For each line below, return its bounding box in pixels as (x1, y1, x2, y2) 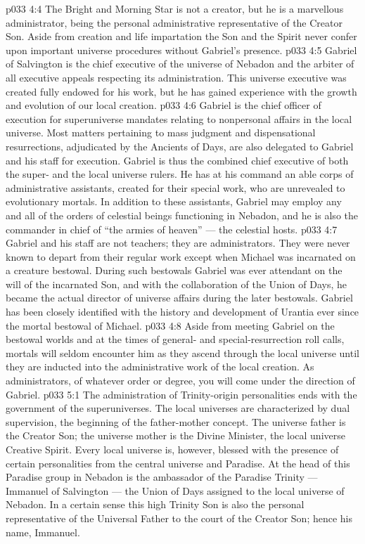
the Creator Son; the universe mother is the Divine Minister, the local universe (6, 428, 345, 443)
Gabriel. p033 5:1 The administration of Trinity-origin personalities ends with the (6, 387, 357, 401)
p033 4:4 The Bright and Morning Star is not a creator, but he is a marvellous (6, 1, 344, 15)
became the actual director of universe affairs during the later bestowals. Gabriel (6, 290, 353, 305)
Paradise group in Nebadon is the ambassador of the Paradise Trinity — (6, 469, 318, 484)
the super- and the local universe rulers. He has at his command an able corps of (6, 167, 354, 181)
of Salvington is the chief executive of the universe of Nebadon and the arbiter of (6, 56, 354, 71)
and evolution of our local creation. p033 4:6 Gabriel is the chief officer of (6, 98, 321, 112)
